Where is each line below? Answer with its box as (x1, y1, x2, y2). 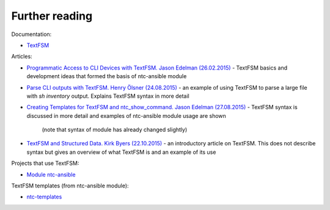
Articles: (11, 52, 33, 60)
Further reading (11, 9, 93, 23)
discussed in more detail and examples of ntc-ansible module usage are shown (26, 112, 226, 119)
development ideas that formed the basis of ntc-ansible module (26, 73, 187, 80)
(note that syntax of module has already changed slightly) (42, 126, 188, 134)
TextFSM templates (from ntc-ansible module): (11, 182, 129, 189)
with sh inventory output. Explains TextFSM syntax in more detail (26, 92, 189, 100)
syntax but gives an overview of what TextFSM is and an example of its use (26, 148, 216, 156)
